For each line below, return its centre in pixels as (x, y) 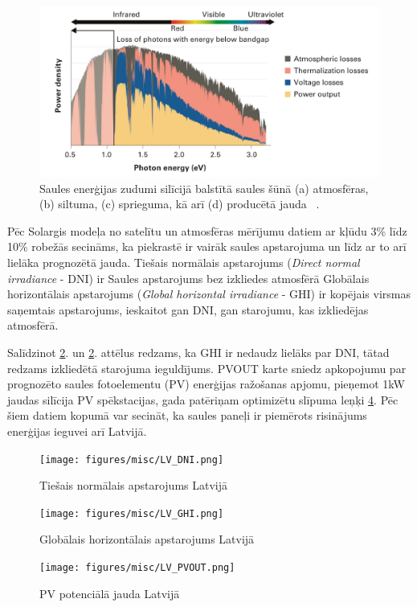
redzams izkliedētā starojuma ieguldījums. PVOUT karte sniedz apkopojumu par (207, 368)
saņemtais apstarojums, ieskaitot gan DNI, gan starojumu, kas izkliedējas (188, 309)
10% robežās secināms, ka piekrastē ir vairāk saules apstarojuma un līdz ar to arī (207, 246)
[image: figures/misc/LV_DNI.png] (132, 459)
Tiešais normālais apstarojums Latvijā (133, 485)
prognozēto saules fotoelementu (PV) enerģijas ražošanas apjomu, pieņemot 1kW (206, 384)
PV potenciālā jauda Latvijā (110, 593)
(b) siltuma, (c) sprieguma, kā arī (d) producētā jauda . (180, 204)
